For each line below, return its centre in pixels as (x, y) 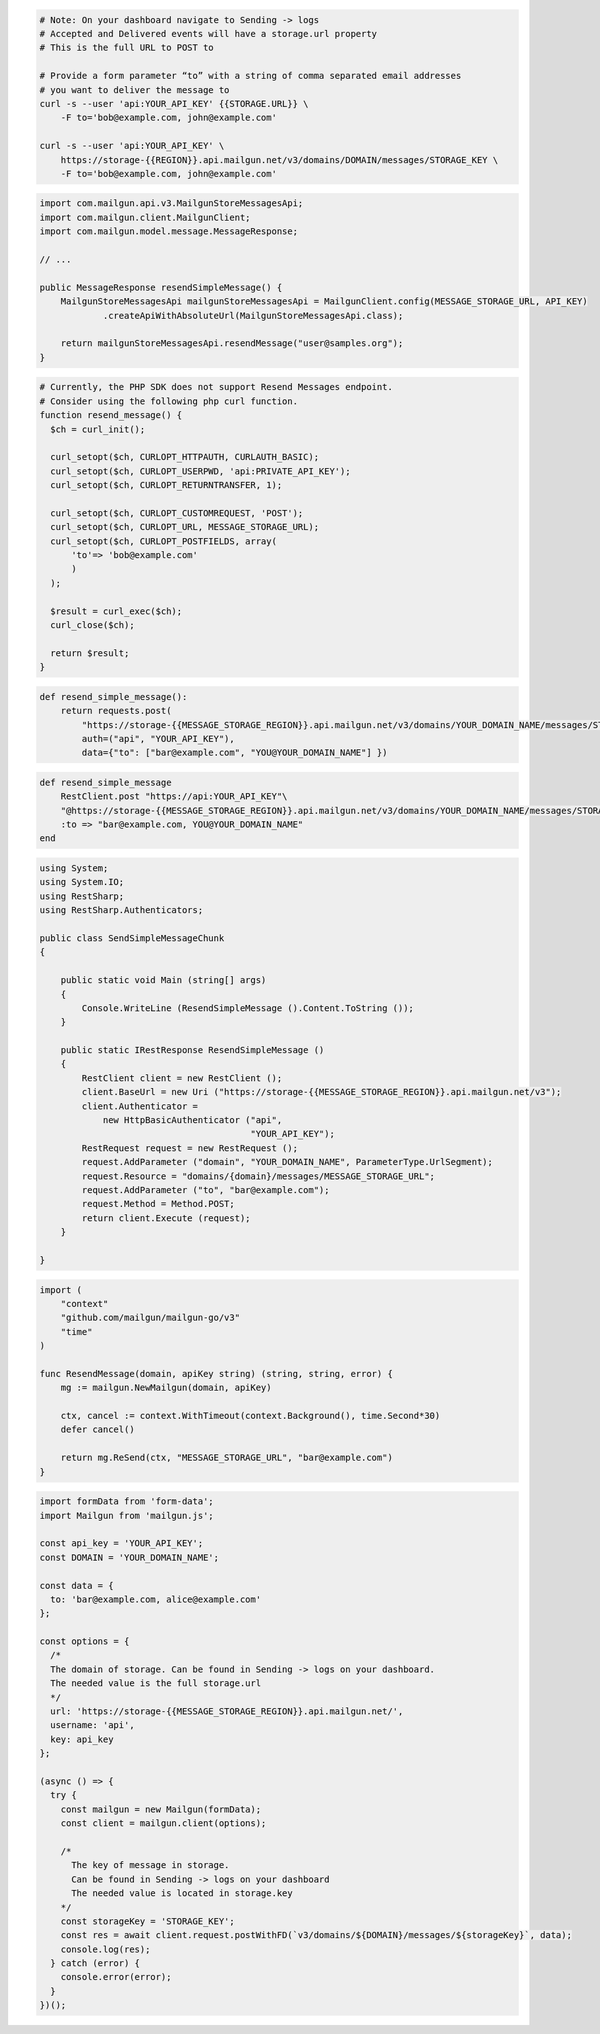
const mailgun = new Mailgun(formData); (161, 1809)
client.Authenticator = (140, 1106)
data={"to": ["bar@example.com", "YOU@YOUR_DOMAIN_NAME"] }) (234, 753)
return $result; (90, 653)
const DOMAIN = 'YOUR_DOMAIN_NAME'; (129, 1557)
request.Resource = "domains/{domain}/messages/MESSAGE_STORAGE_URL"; (258, 1176)
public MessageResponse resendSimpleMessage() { (161, 287)
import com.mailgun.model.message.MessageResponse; (169, 231)
